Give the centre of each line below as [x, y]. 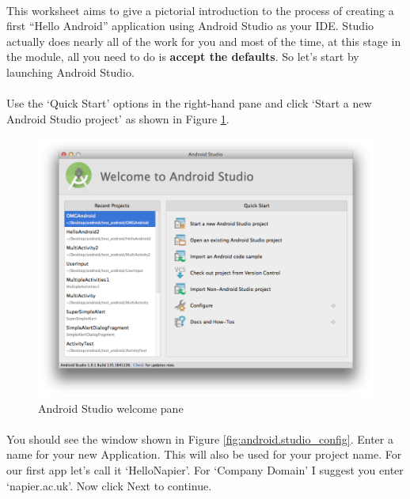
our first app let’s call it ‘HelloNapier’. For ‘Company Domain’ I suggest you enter [205, 469]
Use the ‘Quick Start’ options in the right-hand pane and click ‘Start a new [189, 103]
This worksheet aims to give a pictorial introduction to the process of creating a [200, 10]
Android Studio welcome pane [111, 408]
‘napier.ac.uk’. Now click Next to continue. [109, 485]
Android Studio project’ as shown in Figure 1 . [118, 118]
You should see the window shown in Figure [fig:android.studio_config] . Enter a [200, 439]
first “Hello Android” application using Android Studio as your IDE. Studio [190, 26]
